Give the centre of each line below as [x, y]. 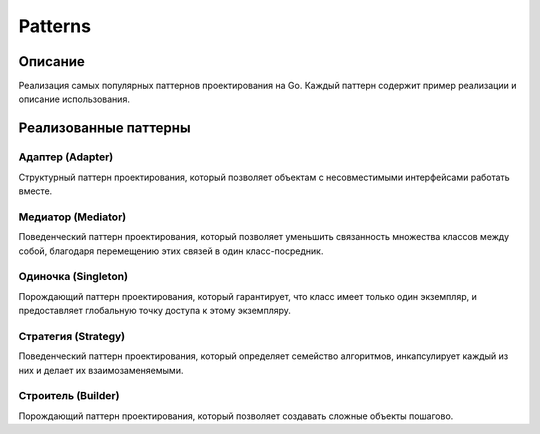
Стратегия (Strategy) [71, 336]
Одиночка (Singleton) [73, 277]
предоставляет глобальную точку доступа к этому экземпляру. [155, 311]
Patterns [55, 26]
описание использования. [74, 99]
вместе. [35, 191]
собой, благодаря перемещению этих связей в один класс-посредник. [171, 251]
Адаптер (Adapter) [66, 157]
